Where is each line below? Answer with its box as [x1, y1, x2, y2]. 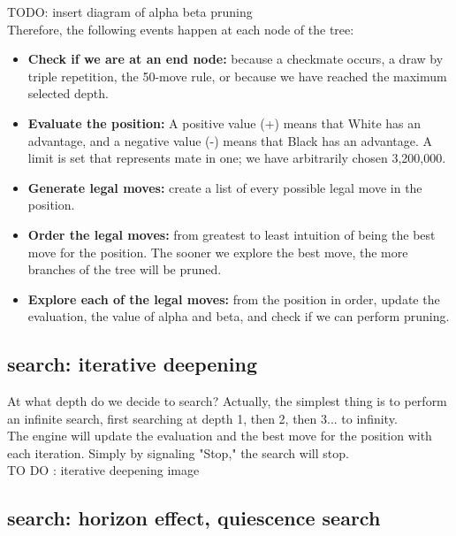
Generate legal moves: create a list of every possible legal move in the [27, 178, 422, 196]
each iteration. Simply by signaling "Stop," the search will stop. [7, 443, 349, 462]
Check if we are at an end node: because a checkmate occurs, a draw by [27, 50, 444, 68]
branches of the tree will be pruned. [27, 260, 222, 279]
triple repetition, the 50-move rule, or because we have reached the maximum [27, 66, 447, 85]
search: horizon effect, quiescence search [7, 504, 381, 532]
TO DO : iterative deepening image [7, 461, 200, 479]
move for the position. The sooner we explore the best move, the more [27, 242, 408, 261]
